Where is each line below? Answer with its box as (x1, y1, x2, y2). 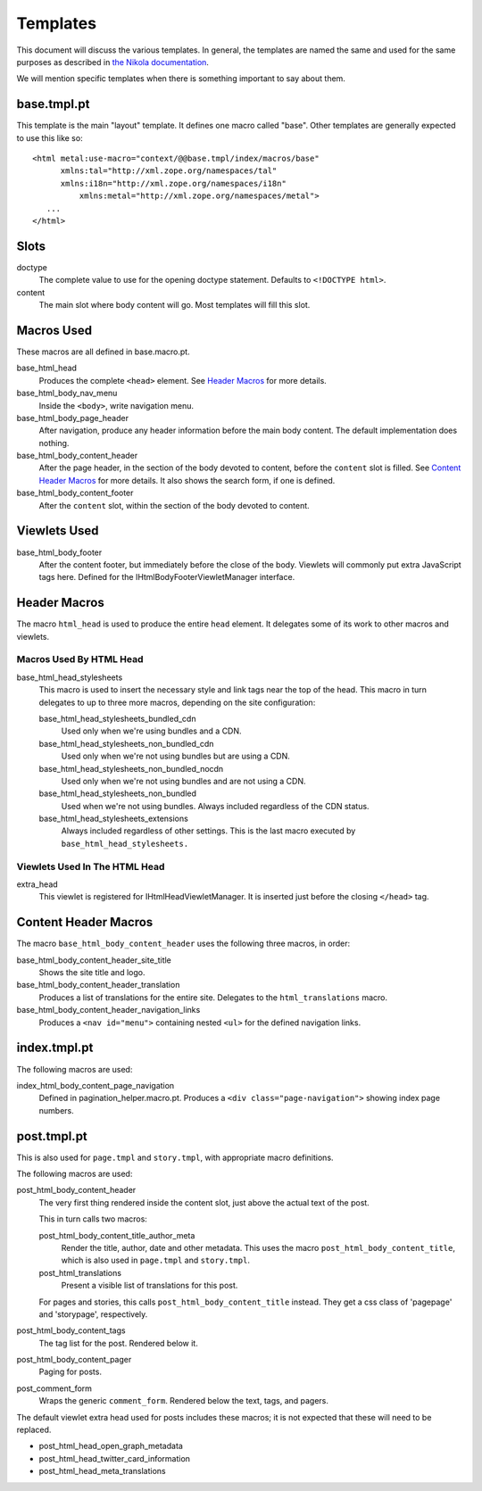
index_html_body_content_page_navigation (16, 1080, 175, 1090)
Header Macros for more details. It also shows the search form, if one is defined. (38, 475, 336, 485)
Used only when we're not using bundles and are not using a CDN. (61, 775, 307, 786)
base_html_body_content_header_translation (16, 980, 180, 990)
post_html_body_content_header (16, 1185, 137, 1196)
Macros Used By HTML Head (16, 653, 144, 666)
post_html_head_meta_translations (38, 1466, 167, 1477)
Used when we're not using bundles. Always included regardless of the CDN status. (61, 800, 370, 811)
